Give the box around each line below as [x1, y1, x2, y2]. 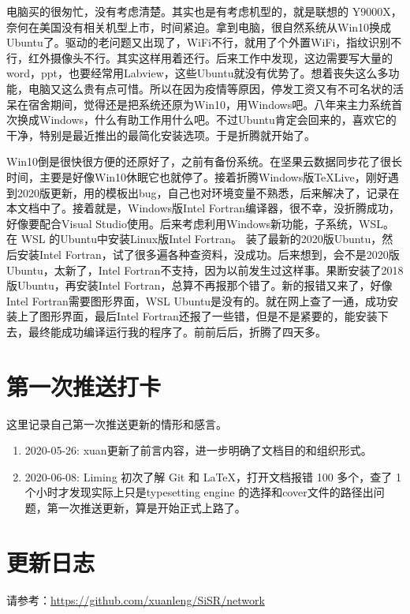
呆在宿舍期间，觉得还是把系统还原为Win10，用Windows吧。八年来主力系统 [6, 95, 392, 112]
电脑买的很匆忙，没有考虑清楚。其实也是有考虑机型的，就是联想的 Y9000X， [6, 3, 402, 19]
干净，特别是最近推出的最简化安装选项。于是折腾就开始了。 [6, 126, 315, 143]
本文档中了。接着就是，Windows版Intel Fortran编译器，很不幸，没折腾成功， [6, 200, 400, 216]
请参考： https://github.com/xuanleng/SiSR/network [6, 591, 265, 608]
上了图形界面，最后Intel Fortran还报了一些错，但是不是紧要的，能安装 [17, 308, 378, 324]
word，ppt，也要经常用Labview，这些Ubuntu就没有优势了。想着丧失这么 [6, 65, 378, 81]
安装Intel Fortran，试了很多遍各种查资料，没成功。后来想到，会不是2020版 [17, 245, 400, 262]
